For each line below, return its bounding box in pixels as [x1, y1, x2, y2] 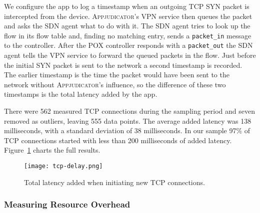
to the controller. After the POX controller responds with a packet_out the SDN [4, 40, 253, 50]
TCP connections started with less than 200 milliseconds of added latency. [4, 135, 232, 145]
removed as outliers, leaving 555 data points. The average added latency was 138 [4, 115, 251, 126]
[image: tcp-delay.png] [24, 163, 103, 170]
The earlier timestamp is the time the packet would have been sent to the [4, 69, 229, 80]
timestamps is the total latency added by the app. [4, 89, 157, 99]
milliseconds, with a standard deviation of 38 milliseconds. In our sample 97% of [4, 125, 250, 136]
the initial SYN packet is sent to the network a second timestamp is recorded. [4, 59, 242, 70]
